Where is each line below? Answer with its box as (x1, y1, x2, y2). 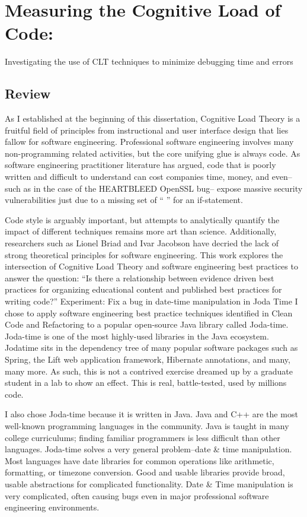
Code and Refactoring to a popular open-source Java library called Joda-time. (5, 318, 289, 331)
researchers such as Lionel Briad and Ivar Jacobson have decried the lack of (5, 237, 279, 249)
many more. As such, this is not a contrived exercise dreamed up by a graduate (5, 364, 293, 377)
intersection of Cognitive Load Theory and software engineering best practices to (5, 260, 298, 272)
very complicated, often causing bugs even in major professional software (5, 489, 269, 502)
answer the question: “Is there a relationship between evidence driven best (5, 271, 274, 284)
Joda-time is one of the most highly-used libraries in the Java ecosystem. (5, 329, 269, 342)
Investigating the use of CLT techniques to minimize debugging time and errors (5, 55, 293, 68)
